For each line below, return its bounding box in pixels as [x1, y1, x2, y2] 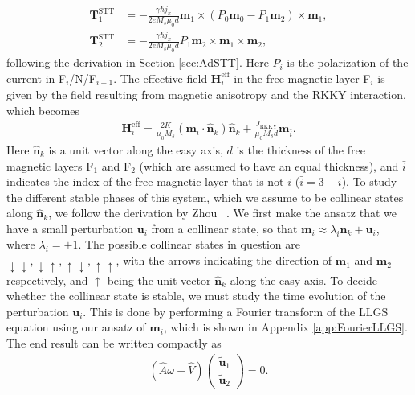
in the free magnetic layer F [234, 69, 371, 86]
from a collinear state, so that [151, 220, 298, 237]
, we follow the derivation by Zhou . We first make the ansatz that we [48, 204, 397, 221]
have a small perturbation [6, 220, 134, 237]
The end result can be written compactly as [6, 334, 222, 351]
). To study [341, 173, 397, 190]
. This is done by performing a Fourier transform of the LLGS [83, 302, 389, 319]
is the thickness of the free [236, 141, 365, 158]
